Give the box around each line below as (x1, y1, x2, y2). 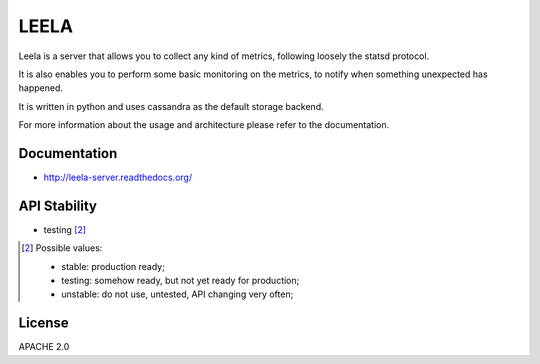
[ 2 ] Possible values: (21, 242, 103, 254)
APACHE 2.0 (18, 341, 70, 353)
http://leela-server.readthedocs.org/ (43, 171, 193, 184)
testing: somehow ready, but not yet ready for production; (61, 275, 300, 287)
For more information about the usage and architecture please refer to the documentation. (18, 119, 390, 131)
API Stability (18, 197, 97, 214)
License (18, 315, 69, 332)
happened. (18, 82, 64, 94)
